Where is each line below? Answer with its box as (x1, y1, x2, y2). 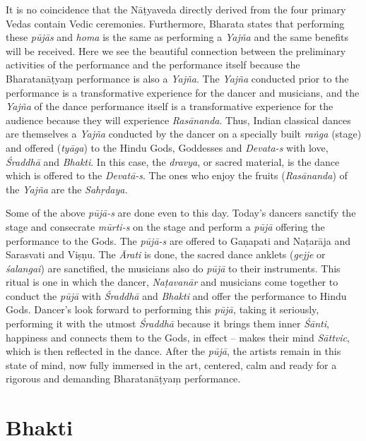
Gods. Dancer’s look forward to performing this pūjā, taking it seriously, (6, 302, 319, 317)
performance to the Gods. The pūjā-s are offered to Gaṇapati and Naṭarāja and (6, 233, 351, 248)
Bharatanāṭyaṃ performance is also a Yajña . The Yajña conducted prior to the (6, 71, 349, 85)
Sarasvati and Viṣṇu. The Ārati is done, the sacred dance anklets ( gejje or (6, 247, 326, 262)
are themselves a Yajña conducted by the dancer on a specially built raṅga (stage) (6, 126, 362, 141)
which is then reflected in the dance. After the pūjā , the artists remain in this (6, 344, 341, 358)
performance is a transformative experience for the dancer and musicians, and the (6, 85, 360, 99)
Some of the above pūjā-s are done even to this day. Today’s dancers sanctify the (6, 205, 356, 220)
